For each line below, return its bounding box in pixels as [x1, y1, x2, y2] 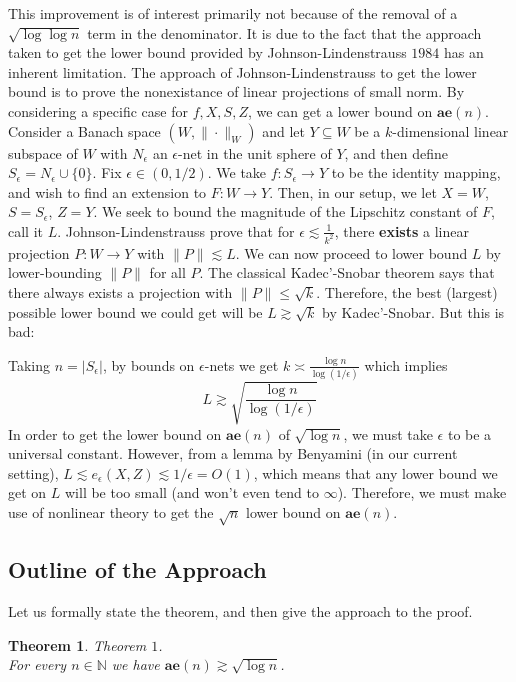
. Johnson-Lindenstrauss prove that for [57, 220, 295, 241]
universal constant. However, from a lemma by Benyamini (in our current [8, 443, 458, 464]
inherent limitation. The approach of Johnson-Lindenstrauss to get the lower [8, 61, 477, 82]
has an [444, 42, 484, 63]
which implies [364, 354, 448, 375]
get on [8, 482, 47, 503]
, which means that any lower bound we [253, 462, 498, 483]
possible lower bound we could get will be [8, 301, 263, 322]
